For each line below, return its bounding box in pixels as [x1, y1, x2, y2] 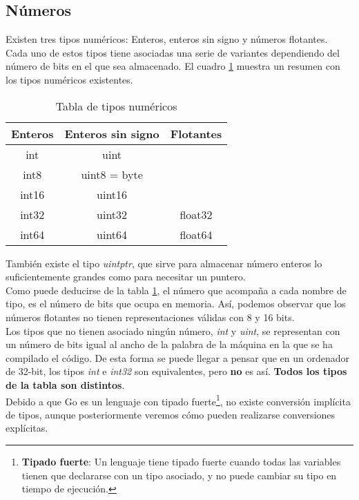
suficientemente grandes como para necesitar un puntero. [6, 269, 246, 284]
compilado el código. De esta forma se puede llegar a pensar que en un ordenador [6, 350, 349, 365]
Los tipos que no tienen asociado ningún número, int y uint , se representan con [6, 323, 340, 338]
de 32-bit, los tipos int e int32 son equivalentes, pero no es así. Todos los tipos [6, 364, 347, 378]
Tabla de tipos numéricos [55, 97, 177, 114]
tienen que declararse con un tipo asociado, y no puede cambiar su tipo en [21, 468, 337, 482]
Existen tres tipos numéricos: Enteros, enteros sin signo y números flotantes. [6, 32, 328, 46]
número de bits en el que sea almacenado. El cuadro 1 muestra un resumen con [6, 59, 340, 73]
